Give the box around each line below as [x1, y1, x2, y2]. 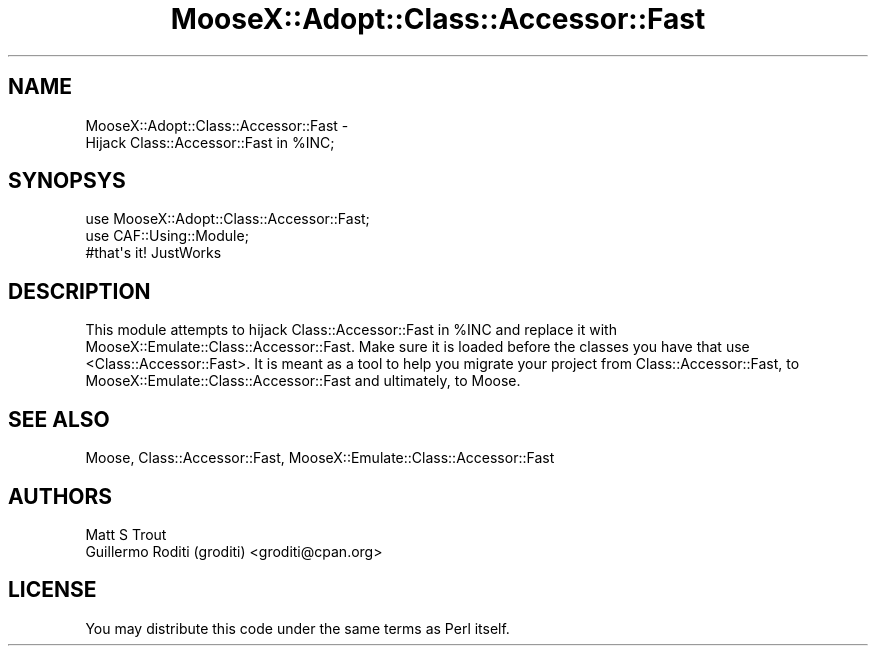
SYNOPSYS [8, 168, 126, 194]
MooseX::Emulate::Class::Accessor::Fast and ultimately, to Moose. [85, 372, 521, 390]
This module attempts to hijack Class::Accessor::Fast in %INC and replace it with [85, 321, 617, 339]
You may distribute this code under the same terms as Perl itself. [85, 619, 510, 637]
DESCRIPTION [8, 278, 151, 304]
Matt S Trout [85, 525, 167, 543]
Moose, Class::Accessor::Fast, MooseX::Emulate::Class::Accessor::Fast [85, 449, 555, 467]
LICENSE [8, 577, 97, 603]
